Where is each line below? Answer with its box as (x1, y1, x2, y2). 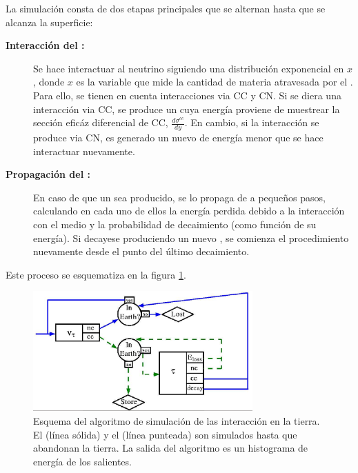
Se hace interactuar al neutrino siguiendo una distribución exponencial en (33, 61, 344, 75)
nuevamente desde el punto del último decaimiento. (33, 244, 250, 259)
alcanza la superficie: (6, 14, 93, 29)
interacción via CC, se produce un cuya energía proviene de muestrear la (33, 101, 340, 116)
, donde (33, 74, 65, 89)
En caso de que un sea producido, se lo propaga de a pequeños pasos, (33, 190, 326, 204)
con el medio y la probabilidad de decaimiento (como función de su (33, 217, 317, 231)
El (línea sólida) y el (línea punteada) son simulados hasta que (33, 427, 297, 441)
